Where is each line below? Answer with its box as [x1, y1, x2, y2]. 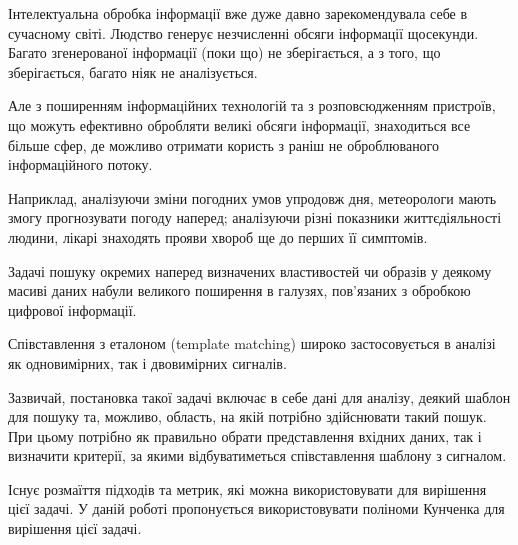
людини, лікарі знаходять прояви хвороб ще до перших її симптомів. [8, 226, 428, 247]
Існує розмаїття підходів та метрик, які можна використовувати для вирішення [8, 478, 487, 499]
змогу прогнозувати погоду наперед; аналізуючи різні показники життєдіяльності [8, 207, 502, 228]
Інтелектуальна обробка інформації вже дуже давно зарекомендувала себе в [8, 3, 468, 23]
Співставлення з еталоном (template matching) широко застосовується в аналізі [8, 333, 496, 354]
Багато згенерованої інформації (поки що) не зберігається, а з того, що [8, 42, 441, 63]
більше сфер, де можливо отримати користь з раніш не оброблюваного [8, 134, 440, 155]
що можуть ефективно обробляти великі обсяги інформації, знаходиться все [8, 114, 471, 135]
